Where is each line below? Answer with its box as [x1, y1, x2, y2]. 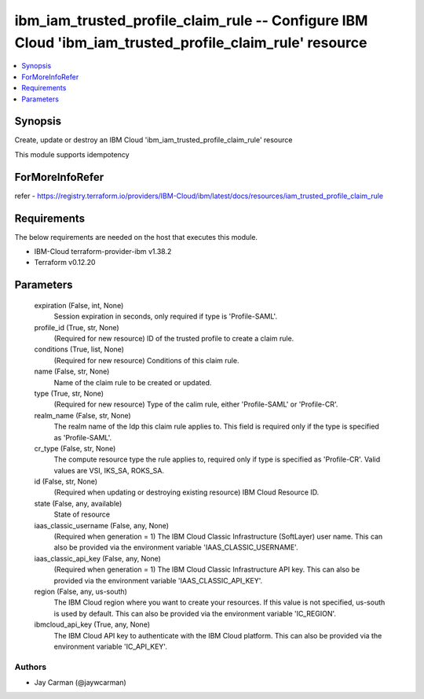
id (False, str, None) [34, 476, 98, 487]
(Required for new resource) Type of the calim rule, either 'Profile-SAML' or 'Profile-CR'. [53, 399, 338, 409]
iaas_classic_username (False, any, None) [34, 521, 169, 530]
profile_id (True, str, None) [34, 322, 119, 332]
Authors [14, 661, 47, 672]
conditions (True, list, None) [34, 344, 125, 354]
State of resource [53, 510, 111, 519]
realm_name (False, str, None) [34, 410, 131, 420]
